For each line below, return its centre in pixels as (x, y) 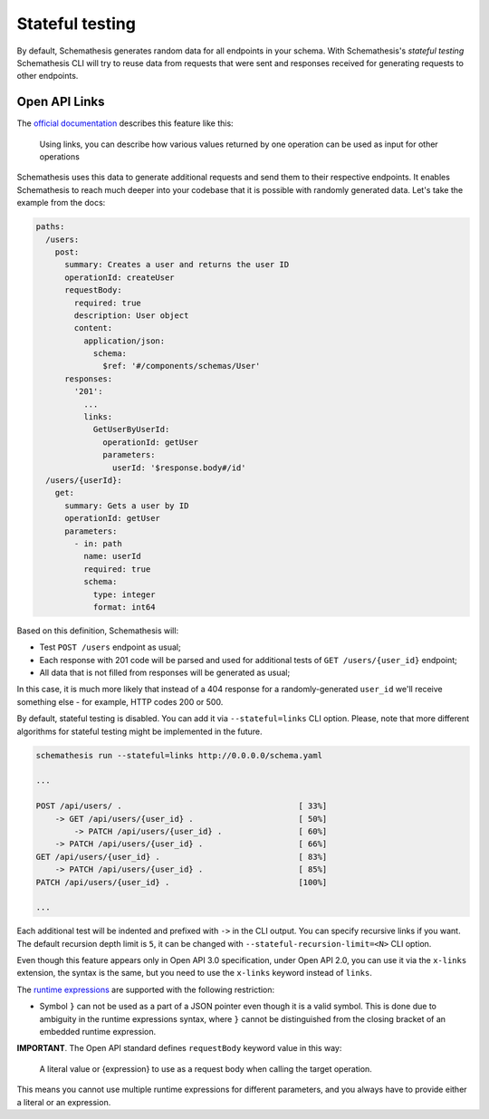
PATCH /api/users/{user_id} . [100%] (182, 882)
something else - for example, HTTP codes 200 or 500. (120, 701)
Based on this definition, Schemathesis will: (98, 631)
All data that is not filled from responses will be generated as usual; (165, 673)
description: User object (131, 315)
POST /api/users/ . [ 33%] (182, 806)
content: (93, 328)
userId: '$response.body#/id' (179, 468)
